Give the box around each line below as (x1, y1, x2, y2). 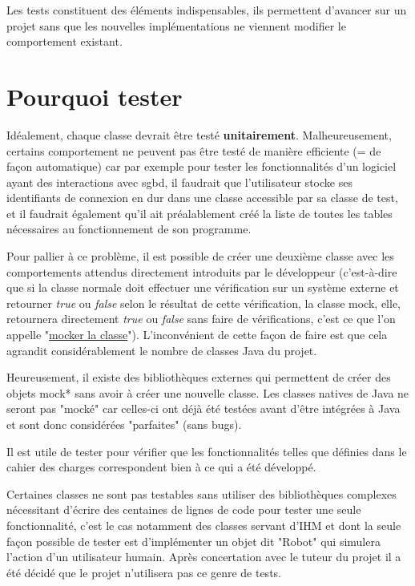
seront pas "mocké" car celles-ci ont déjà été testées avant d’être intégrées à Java (6, 400, 401, 417)
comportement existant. (6, 33, 123, 50)
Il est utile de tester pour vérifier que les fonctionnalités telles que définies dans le (6, 443, 407, 459)
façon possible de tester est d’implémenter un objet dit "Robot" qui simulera (6, 532, 381, 549)
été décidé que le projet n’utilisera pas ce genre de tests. (6, 564, 281, 580)
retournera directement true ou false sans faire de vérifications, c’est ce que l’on (6, 310, 396, 327)
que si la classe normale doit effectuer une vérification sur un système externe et (6, 279, 399, 296)
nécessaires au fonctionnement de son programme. (6, 220, 252, 237)
